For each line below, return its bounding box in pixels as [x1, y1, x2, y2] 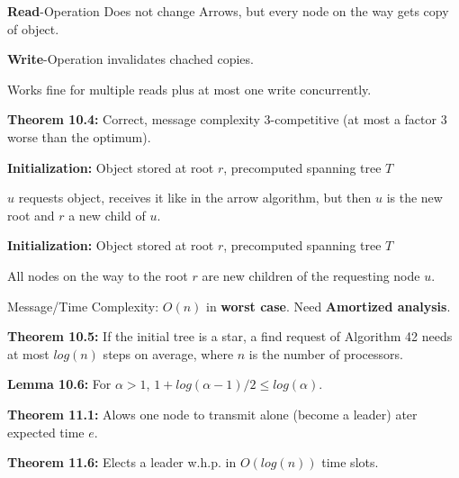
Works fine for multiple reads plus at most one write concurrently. [7, 79, 372, 98]
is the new [386, 188, 443, 207]
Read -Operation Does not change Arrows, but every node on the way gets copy [7, 2, 449, 20]
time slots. [321, 453, 379, 472]
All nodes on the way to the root [7, 266, 188, 284]
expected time [7, 422, 85, 441]
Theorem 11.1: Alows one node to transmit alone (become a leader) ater [7, 404, 418, 423]
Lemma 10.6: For [7, 374, 112, 393]
